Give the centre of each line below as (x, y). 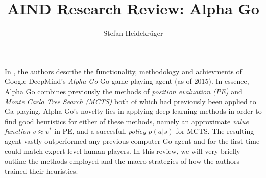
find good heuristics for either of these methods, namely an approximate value (127, 121)
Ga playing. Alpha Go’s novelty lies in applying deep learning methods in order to (133, 111)
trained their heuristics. (41, 171)
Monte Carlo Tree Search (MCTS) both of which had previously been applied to (130, 101)
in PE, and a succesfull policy (100, 131)
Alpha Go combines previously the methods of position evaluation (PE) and (124, 91)
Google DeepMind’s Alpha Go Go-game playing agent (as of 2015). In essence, (127, 81)
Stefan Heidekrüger (133, 33)
